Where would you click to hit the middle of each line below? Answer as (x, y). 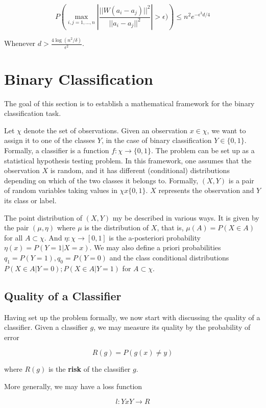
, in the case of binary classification (156, 140)
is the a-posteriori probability (155, 237)
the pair (17, 227)
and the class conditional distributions (169, 257)
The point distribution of (43, 217)
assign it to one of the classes (50, 140)
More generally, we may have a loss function (73, 386)
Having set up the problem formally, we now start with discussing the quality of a (132, 317)
